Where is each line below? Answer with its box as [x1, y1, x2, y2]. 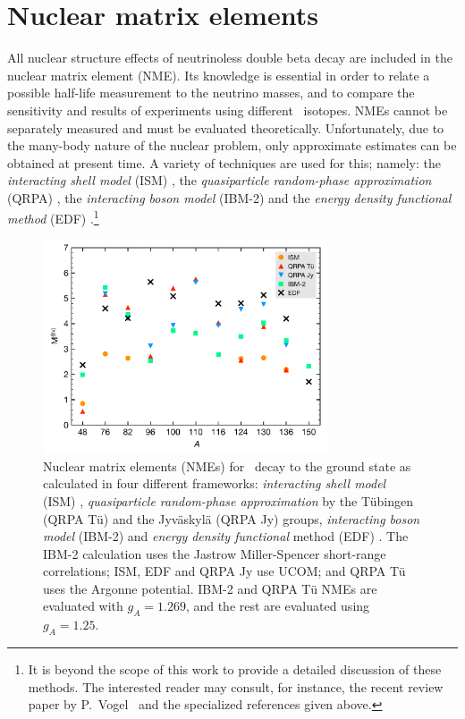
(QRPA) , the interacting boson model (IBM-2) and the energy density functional [7, 188, 452, 207]
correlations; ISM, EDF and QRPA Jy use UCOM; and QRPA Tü [43, 562, 406, 580]
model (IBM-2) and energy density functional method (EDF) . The [43, 527, 409, 546]
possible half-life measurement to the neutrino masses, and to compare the [7, 83, 415, 102]
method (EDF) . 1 [7, 207, 99, 228]
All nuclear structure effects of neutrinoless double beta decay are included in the [7, 48, 452, 67]
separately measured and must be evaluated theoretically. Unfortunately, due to [7, 118, 444, 137]
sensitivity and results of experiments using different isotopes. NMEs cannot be [7, 100, 448, 119]
